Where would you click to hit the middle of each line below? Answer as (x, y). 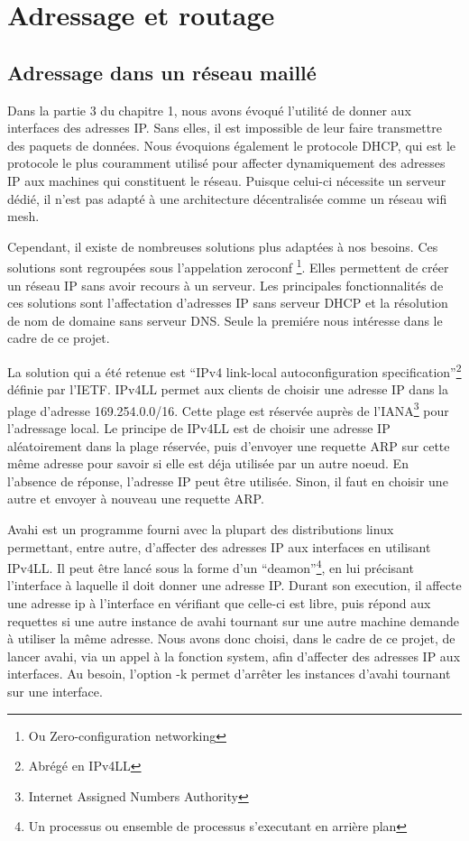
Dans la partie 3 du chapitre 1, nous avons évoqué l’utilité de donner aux (209, 110)
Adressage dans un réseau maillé (162, 72)
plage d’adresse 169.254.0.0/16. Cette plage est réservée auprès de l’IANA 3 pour (228, 409)
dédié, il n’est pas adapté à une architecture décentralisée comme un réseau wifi (227, 198)
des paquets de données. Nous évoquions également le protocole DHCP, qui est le (232, 145)
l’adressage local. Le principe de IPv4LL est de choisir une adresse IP (199, 428)
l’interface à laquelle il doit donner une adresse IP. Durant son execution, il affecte (234, 585)
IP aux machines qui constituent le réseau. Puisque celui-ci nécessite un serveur (227, 180)
